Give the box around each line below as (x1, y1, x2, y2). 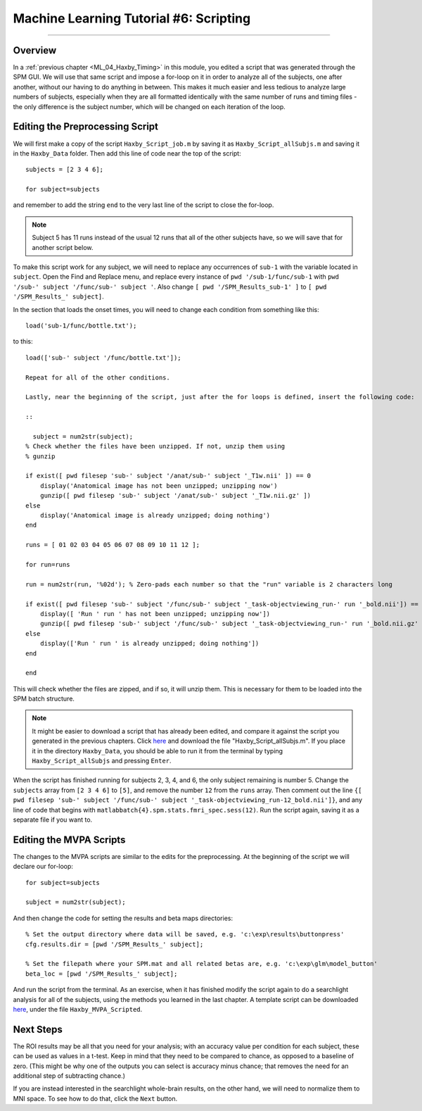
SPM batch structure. (13, 694, 75, 703)
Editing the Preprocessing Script (13, 120, 158, 133)
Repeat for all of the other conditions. (25, 373, 170, 382)
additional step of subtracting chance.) (13, 1072, 126, 1080)
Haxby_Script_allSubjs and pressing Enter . (32, 757, 172, 765)
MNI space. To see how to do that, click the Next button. (13, 1094, 178, 1103)
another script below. (32, 243, 94, 251)
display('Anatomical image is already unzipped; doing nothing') (39, 511, 271, 520)
